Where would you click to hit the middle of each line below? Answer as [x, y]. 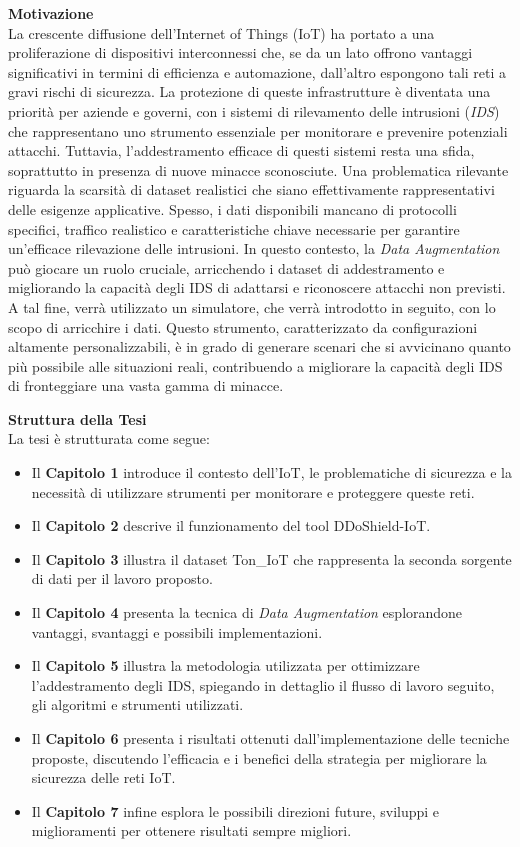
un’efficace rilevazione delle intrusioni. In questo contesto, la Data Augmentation [254, 248]
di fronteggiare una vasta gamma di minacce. [146, 385]
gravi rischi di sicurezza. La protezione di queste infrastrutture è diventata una [249, 91]
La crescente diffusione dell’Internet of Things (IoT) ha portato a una [221, 32]
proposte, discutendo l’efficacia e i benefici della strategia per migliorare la [259, 757]
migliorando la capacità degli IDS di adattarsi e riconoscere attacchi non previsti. [257, 287]
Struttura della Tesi [77, 418]
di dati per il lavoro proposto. [122, 578]
